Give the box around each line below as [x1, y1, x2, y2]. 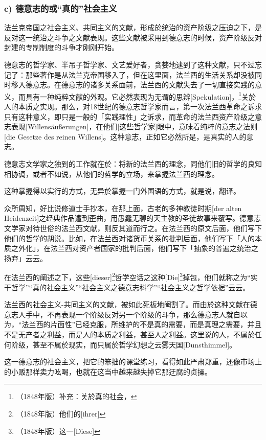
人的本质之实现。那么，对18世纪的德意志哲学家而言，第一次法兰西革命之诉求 [4, 101, 262, 112]
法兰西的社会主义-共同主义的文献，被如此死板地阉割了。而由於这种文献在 [4, 299, 250, 310]
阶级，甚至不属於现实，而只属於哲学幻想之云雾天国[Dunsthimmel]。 [11, 339, 237, 350]
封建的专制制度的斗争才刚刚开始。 [4, 42, 119, 53]
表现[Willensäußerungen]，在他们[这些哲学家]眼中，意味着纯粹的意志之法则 [11, 121, 258, 132]
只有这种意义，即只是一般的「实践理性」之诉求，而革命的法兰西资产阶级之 [4, 111, 255, 122]
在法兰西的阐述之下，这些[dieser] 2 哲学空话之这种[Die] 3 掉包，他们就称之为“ [4, 270, 251, 282]
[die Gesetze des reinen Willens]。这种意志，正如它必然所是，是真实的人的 [4, 131, 247, 142]
